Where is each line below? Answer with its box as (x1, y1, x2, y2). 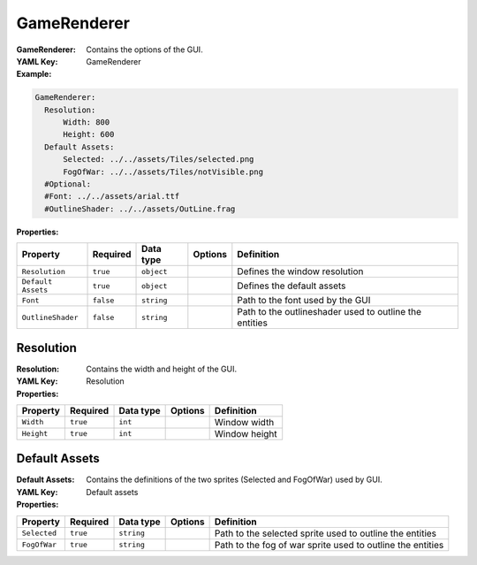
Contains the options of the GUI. (86, 44, 203, 55)
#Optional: (44, 179, 92, 189)
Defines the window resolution (237, 265, 364, 278)
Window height (214, 427, 277, 439)
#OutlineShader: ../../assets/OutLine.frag (44, 203, 236, 214)
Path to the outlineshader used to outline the (237, 306, 422, 318)
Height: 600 (63, 129, 115, 140)
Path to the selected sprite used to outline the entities (214, 527, 437, 539)
